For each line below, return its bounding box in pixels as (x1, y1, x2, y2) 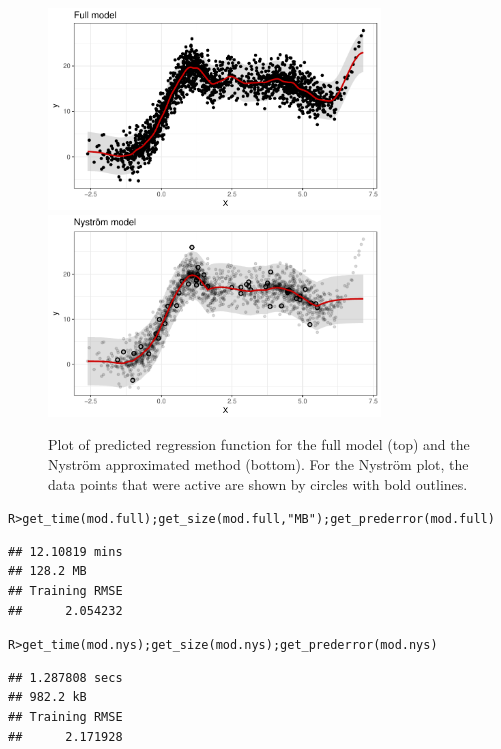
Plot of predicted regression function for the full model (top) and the (48, 434, 470, 455)
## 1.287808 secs (8, 670, 123, 685)
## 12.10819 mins (8, 544, 123, 559)
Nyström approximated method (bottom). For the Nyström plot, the (48, 453, 469, 474)
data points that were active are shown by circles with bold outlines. (48, 473, 468, 494)
